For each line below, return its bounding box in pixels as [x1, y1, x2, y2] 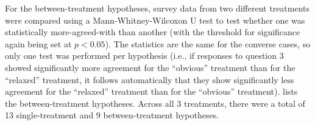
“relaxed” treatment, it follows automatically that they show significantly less [5, 73, 294, 86]
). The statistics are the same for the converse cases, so [105, 37, 311, 50]
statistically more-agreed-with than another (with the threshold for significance [5, 25, 300, 38]
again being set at [5, 37, 72, 50]
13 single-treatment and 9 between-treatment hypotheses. [5, 109, 219, 121]
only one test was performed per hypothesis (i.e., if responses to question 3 [5, 49, 284, 62]
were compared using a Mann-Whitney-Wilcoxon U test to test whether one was [5, 13, 305, 26]
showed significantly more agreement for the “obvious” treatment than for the [5, 61, 296, 73]
